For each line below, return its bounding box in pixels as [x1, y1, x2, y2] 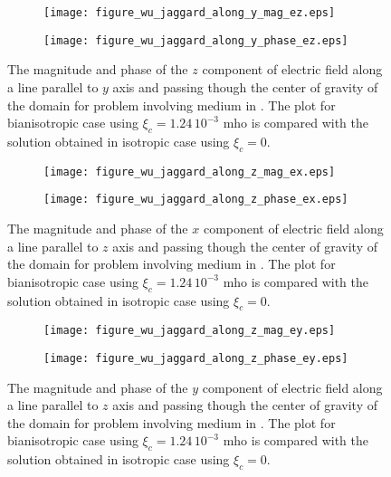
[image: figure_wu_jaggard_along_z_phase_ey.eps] [43, 352, 348, 366]
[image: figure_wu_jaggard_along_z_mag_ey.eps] [43, 324, 336, 338]
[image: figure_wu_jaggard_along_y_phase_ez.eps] [43, 33, 348, 47]
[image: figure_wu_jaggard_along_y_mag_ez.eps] [43, 6, 336, 19]
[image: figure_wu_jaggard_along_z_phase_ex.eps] [43, 193, 348, 206]
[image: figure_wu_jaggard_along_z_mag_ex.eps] [43, 165, 336, 178]
